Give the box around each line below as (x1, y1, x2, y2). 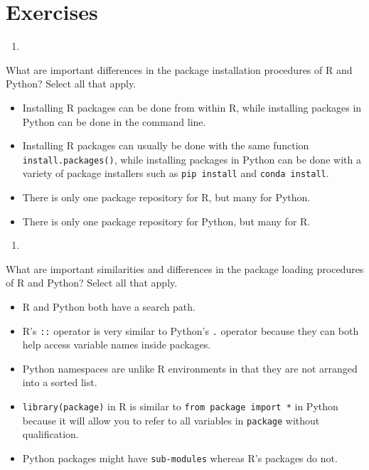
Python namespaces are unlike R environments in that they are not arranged (22, 360, 358, 375)
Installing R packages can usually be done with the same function (22, 138, 309, 153)
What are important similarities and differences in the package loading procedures (6, 261, 364, 276)
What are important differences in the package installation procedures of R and (6, 62, 353, 77)
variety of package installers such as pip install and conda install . (22, 166, 329, 181)
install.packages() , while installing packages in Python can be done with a (22, 151, 361, 166)
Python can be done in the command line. (22, 114, 206, 129)
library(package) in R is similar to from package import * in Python (22, 399, 338, 413)
